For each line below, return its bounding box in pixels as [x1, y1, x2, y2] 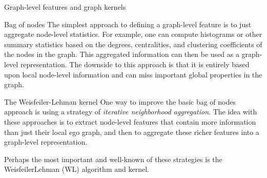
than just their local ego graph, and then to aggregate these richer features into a [4, 126, 259, 137]
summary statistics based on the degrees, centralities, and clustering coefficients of [4, 38, 262, 49]
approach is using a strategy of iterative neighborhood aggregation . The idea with [4, 106, 257, 117]
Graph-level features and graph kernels [4, 2, 126, 12]
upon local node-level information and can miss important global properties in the [4, 69, 262, 80]
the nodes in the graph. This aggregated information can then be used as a [4, 49, 239, 60]
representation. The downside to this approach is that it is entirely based [20, 58, 250, 69]
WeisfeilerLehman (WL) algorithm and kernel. [4, 164, 149, 174]
